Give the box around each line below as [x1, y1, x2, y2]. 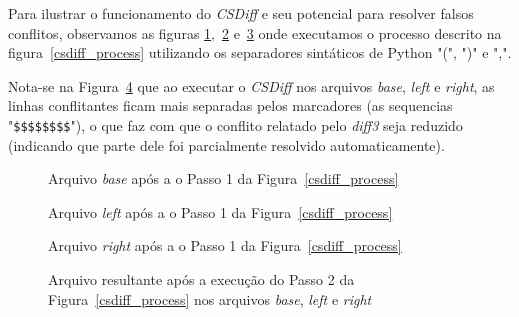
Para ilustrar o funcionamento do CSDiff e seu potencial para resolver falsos [8, 3, 474, 23]
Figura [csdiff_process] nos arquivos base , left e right [48, 288, 372, 309]
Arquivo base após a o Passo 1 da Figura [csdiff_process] [48, 168, 399, 189]
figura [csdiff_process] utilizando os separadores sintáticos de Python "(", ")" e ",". [8, 42, 512, 63]
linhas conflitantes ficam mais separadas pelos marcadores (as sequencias [8, 95, 453, 116]
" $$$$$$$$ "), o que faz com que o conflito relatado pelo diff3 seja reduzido [8, 114, 463, 135]
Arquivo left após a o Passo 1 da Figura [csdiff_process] [48, 201, 393, 222]
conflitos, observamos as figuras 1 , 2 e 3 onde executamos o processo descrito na [8, 22, 502, 43]
